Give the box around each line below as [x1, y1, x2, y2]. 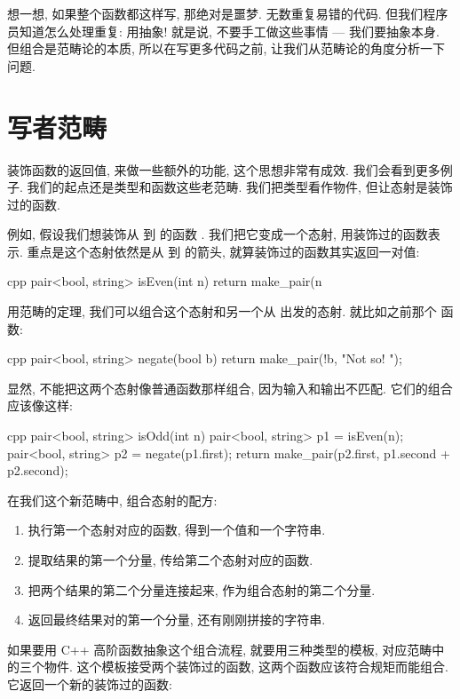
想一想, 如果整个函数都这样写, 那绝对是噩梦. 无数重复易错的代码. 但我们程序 [7, 4, 448, 22]
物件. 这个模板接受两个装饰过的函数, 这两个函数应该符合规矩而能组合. [44, 657, 448, 676]
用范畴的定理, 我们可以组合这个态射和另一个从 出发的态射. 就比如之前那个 [7, 302, 437, 321]
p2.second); [7, 461, 68, 480]
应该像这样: [7, 396, 73, 415]
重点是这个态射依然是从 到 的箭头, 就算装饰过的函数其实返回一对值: [27, 242, 420, 260]
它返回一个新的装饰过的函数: [7, 674, 172, 693]
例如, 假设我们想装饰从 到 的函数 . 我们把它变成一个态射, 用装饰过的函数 [7, 225, 428, 243]
